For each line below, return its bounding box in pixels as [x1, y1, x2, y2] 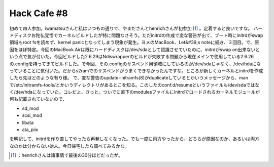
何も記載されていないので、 [9, 96, 67, 102]
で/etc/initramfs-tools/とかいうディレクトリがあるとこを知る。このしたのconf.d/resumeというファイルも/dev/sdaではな [9, 81, 260, 88]
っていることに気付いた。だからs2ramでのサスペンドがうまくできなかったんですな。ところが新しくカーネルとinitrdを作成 [9, 67, 263, 73]
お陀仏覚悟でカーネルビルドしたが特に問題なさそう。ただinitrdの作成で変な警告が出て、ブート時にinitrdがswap [31, 32, 263, 38]
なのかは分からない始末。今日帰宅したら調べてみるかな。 [9, 143, 129, 149]
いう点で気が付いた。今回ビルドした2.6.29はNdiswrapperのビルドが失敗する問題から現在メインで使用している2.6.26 [9, 54, 254, 60]
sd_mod [22, 105, 39, 111]
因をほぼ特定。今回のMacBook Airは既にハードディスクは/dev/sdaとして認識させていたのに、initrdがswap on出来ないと [9, 46, 260, 53]
